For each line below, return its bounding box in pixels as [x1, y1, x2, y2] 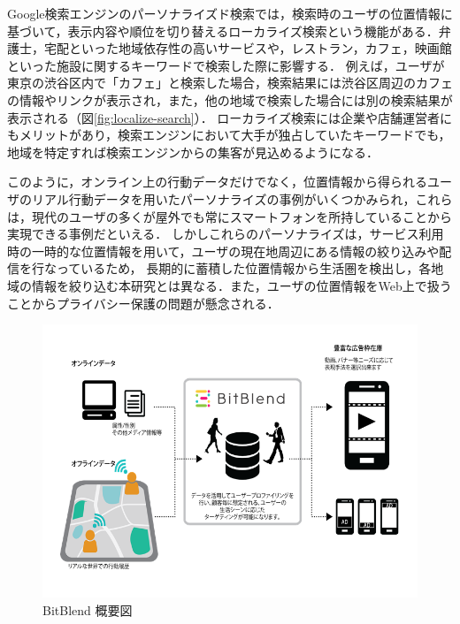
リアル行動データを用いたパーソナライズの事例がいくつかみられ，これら [31, 189, 453, 208]
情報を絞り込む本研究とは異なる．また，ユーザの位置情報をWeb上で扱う [31, 276, 452, 294]
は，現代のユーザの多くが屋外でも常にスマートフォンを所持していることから [7, 207, 452, 225]
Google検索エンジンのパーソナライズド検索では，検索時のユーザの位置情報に [7, 4, 453, 22]
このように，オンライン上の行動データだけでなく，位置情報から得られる [7, 172, 427, 191]
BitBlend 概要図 [42, 600, 133, 619]
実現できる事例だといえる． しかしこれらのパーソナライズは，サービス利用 [7, 224, 444, 243]
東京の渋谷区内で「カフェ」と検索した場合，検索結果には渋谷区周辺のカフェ [7, 73, 453, 92]
